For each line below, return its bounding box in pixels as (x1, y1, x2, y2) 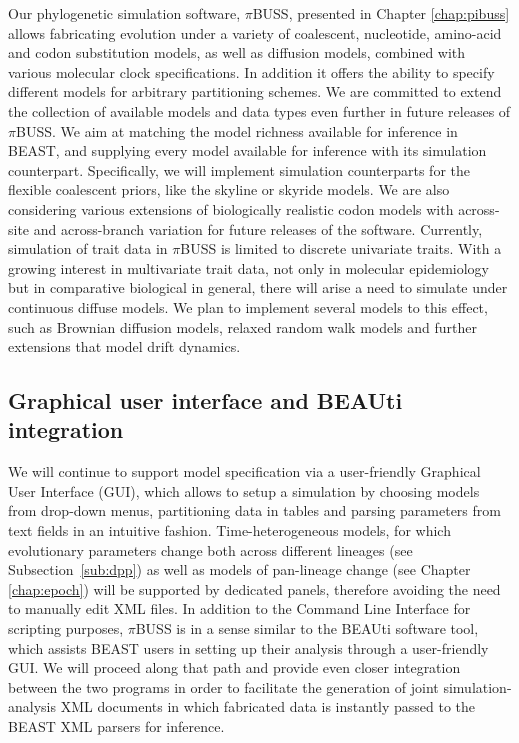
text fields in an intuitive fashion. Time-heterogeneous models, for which (8, 520, 451, 541)
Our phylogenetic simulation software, (8, 3, 241, 23)
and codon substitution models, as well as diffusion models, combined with (8, 42, 466, 63)
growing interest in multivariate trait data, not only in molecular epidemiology (8, 257, 489, 278)
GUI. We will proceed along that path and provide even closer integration (8, 657, 461, 678)
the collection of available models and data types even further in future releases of (8, 100, 511, 121)
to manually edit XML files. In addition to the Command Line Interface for (8, 598, 471, 619)
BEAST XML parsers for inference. (8, 716, 225, 736)
